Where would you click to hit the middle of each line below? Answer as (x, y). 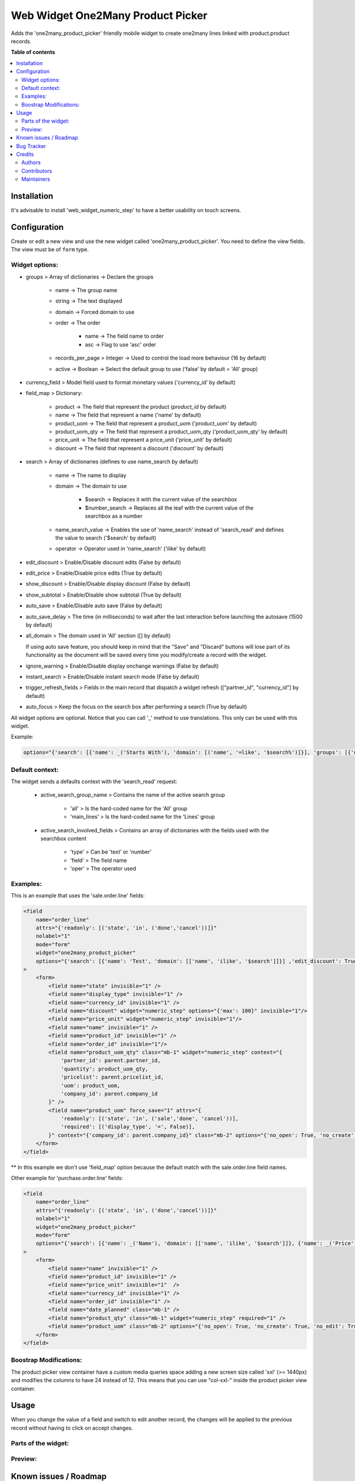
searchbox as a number (114, 516)
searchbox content (64, 839)
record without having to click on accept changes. (72, 1428)
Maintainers (36, 179)
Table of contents (33, 52)
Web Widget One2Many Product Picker (109, 15)
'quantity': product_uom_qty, (104, 1069)
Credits (25, 155)
